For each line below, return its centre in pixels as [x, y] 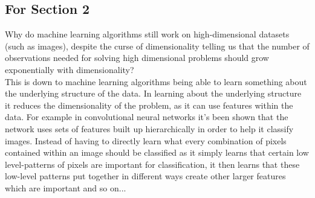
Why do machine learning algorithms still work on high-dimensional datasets [147, 34]
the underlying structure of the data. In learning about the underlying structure [153, 93]
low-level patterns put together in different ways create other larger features [145, 176]
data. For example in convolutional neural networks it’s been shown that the [147, 117]
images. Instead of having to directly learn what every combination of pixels [146, 140]
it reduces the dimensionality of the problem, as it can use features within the [149, 105]
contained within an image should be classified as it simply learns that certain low [157, 152]
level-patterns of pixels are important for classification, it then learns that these [152, 164]
